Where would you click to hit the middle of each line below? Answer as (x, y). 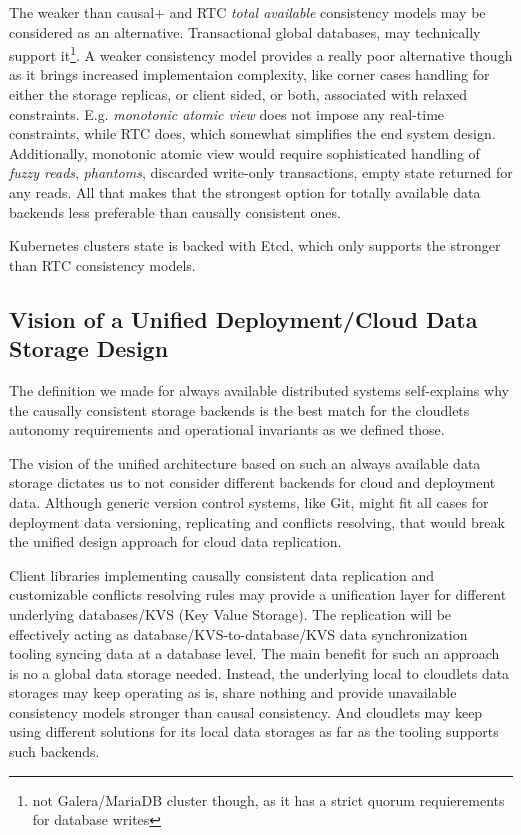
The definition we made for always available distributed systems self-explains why (259, 389)
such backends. (54, 751)
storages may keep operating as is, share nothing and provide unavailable (233, 692)
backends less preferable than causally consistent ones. (175, 211)
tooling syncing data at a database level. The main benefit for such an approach (254, 653)
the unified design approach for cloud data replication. (175, 541)
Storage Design (89, 348)
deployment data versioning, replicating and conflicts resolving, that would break (257, 521)
